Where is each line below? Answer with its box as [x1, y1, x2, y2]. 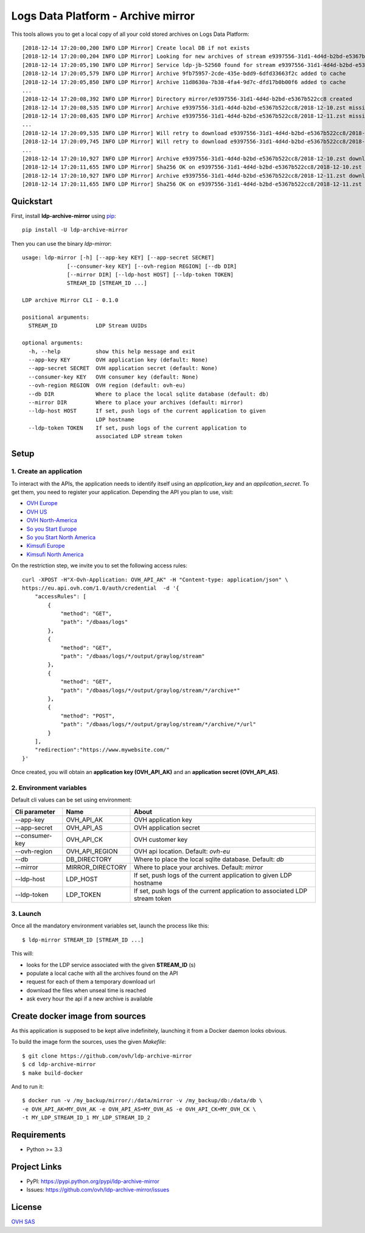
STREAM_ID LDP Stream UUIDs [28, 323, 147, 329]
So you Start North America [26, 533, 96, 541]
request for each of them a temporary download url [26, 978, 155, 985]
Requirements [11, 1130, 66, 1140]
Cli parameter [15, 807, 56, 816]
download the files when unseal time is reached [26, 987, 146, 994]
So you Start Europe [26, 525, 77, 533]
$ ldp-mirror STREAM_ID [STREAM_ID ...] [22, 936, 144, 943]
